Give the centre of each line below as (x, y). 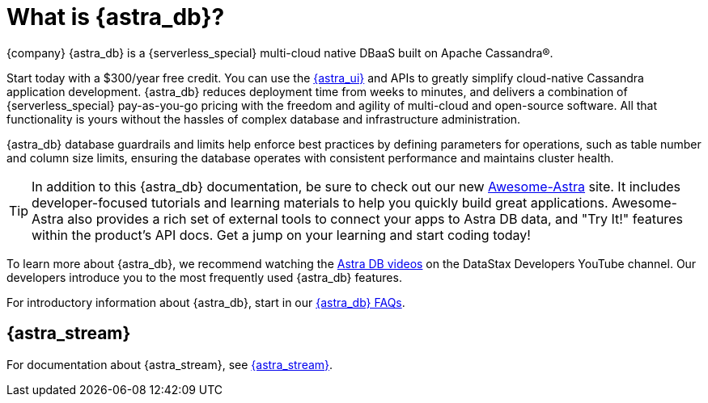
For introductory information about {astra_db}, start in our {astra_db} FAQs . (206, 302)
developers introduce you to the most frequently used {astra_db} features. (204, 277)
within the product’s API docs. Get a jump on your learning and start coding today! (281, 235)
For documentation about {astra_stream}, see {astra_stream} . (170, 364)
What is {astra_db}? (116, 17)
